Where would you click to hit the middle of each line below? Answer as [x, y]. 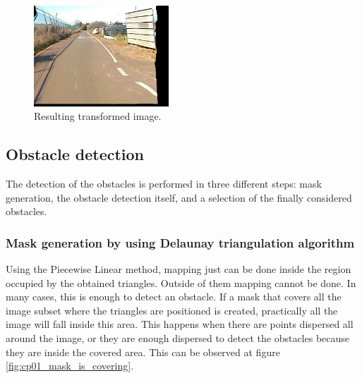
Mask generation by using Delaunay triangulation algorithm [180, 242]
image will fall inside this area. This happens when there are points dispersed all [180, 324]
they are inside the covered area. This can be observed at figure [143, 352]
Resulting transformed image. [98, 116]
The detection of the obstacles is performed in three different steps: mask [164, 184]
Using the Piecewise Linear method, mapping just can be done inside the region [179, 269]
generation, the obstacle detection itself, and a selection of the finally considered [179, 197]
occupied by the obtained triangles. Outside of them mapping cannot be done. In [181, 282]
